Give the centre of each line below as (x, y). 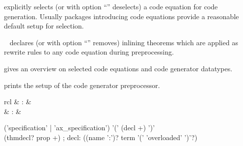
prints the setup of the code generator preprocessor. (82, 85)
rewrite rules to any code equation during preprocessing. (89, 52)
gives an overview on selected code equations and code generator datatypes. (118, 68)
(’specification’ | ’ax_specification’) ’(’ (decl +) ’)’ (79, 128)
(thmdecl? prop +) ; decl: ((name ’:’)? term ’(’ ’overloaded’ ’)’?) (101, 137)
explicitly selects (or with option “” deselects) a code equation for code (111, 6)
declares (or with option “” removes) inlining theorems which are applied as (124, 42)
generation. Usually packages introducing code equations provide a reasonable (121, 16)
